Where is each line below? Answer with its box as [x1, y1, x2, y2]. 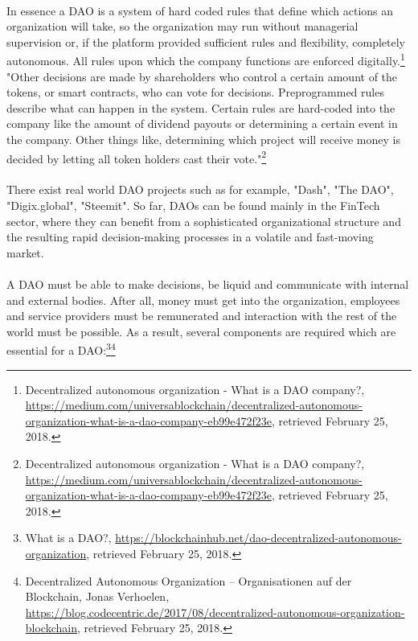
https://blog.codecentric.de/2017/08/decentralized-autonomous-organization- [25, 603, 405, 620]
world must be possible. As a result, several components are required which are [6, 323, 396, 339]
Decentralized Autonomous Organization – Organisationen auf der [25, 572, 352, 589]
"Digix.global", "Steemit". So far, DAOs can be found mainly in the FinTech [6, 197, 380, 214]
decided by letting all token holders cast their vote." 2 [6, 147, 267, 166]
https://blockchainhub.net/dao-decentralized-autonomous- [115, 529, 402, 546]
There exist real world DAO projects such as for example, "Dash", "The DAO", [6, 181, 394, 198]
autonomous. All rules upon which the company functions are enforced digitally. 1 [6, 50, 405, 69]
